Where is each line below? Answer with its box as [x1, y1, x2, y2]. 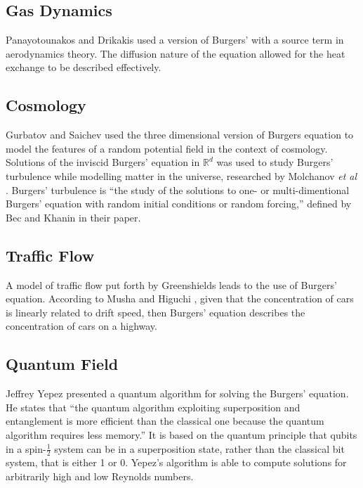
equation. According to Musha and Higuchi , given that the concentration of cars [6, 291, 354, 306]
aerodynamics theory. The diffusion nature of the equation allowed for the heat [6, 46, 345, 60]
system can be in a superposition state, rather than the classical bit [54, 441, 345, 456]
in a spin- [6, 441, 46, 456]
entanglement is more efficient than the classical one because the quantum [6, 413, 324, 428]
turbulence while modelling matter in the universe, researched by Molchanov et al [6, 168, 357, 183]
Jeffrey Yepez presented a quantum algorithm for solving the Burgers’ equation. [6, 386, 349, 401]
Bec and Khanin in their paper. [6, 210, 141, 224]
